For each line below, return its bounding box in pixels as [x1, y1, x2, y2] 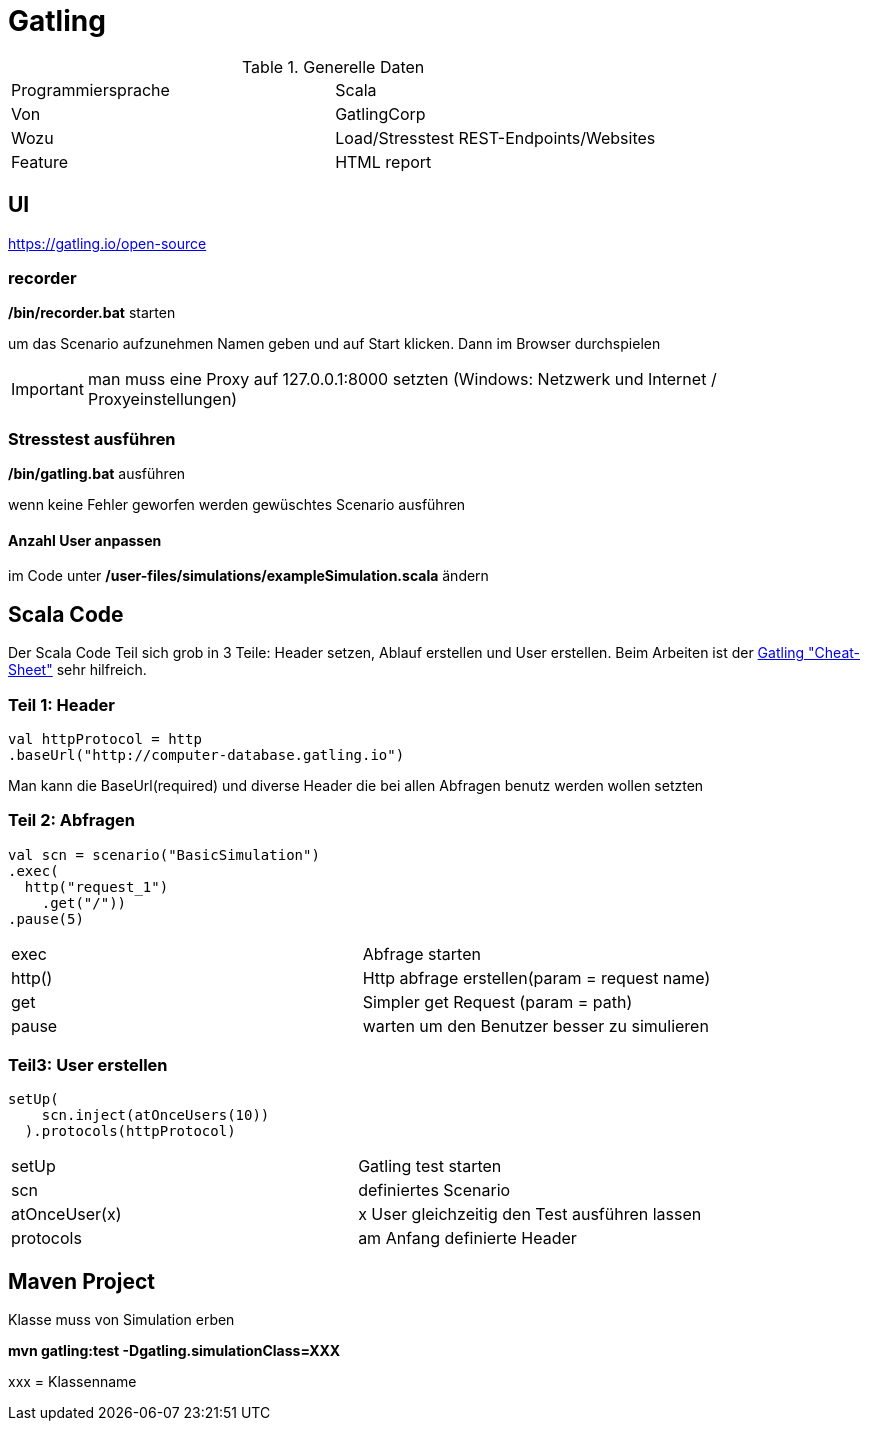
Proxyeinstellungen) [87, 389, 238, 410]
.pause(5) [8, 910, 84, 927]
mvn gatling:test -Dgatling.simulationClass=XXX [8, 1342, 341, 1360]
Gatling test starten [358, 1156, 502, 1177]
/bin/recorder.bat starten [8, 304, 176, 322]
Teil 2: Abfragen [8, 810, 136, 831]
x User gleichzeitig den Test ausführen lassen [358, 1204, 702, 1225]
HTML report [335, 151, 432, 172]
